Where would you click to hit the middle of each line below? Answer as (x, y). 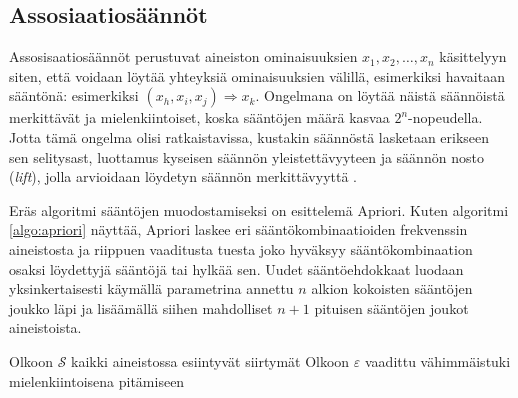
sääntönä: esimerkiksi (74, 95)
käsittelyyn (473, 56)
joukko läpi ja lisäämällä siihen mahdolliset (141, 307)
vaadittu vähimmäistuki (437, 360)
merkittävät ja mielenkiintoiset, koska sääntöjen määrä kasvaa (199, 117)
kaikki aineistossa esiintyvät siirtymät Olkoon (210, 360)
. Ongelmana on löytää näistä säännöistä (380, 95)
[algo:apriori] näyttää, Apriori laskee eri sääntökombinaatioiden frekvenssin (238, 229)
